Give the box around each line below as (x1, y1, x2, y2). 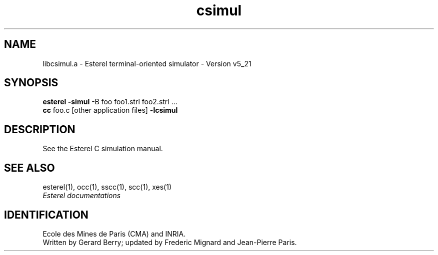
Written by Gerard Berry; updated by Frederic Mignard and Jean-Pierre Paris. (42, 238, 297, 247)
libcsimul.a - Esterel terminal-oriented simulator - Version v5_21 (42, 59, 251, 68)
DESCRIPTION (4, 123, 75, 136)
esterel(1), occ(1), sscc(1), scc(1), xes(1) (42, 183, 171, 192)
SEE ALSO (4, 161, 55, 174)
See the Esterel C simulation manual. (42, 144, 163, 153)
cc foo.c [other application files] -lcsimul (42, 106, 178, 115)
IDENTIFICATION (4, 208, 88, 221)
